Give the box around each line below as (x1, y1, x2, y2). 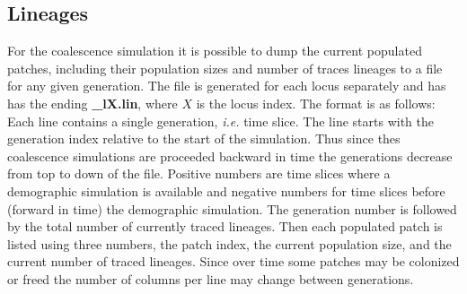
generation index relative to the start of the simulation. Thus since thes (7, 129, 401, 148)
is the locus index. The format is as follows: (196, 93, 436, 112)
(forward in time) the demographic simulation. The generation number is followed (7, 199, 457, 218)
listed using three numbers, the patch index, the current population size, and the (7, 234, 452, 253)
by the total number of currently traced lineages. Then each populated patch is (7, 217, 443, 236)
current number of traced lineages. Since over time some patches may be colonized (7, 252, 460, 271)
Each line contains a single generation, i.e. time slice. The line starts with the (7, 111, 434, 130)
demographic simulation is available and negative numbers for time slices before (7, 181, 445, 200)
